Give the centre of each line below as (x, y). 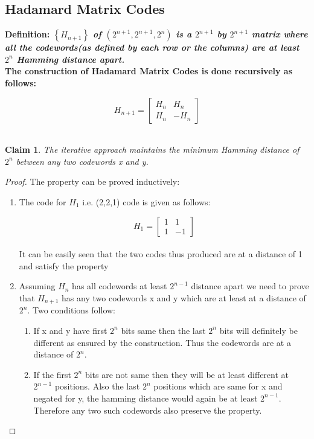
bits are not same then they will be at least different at (187, 374)
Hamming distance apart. (71, 59)
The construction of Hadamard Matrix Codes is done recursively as (149, 71)
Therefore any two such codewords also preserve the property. (148, 410)
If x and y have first (70, 330)
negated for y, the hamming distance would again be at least (146, 398)
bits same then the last (163, 330)
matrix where (280, 34)
